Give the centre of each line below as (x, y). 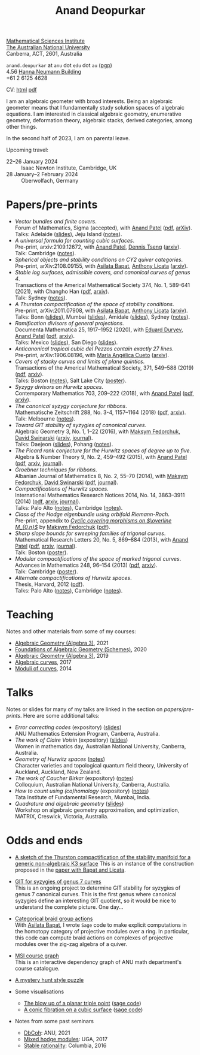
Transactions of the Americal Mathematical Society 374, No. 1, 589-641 (102, 285)
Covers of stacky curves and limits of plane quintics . (80, 362)
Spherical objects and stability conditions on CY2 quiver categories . (99, 260)
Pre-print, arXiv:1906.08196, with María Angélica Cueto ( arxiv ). (92, 355)
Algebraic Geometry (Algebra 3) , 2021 (61, 643)
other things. (22, 127)
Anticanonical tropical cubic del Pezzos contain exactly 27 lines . (94, 349)
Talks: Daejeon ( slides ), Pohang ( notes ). (64, 445)
